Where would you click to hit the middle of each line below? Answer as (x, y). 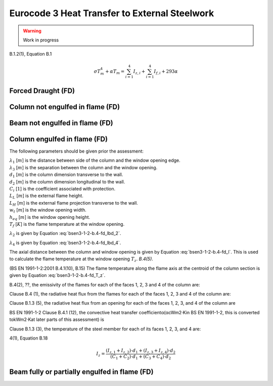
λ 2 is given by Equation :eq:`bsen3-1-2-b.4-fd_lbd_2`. (65, 234)
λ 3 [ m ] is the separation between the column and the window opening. (83, 168)
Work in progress (41, 40)
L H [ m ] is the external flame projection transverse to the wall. (74, 203)
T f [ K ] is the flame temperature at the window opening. (67, 225)
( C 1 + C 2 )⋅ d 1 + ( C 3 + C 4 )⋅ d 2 (141, 357)
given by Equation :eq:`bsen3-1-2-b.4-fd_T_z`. (57, 275)
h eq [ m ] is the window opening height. (50, 218)
